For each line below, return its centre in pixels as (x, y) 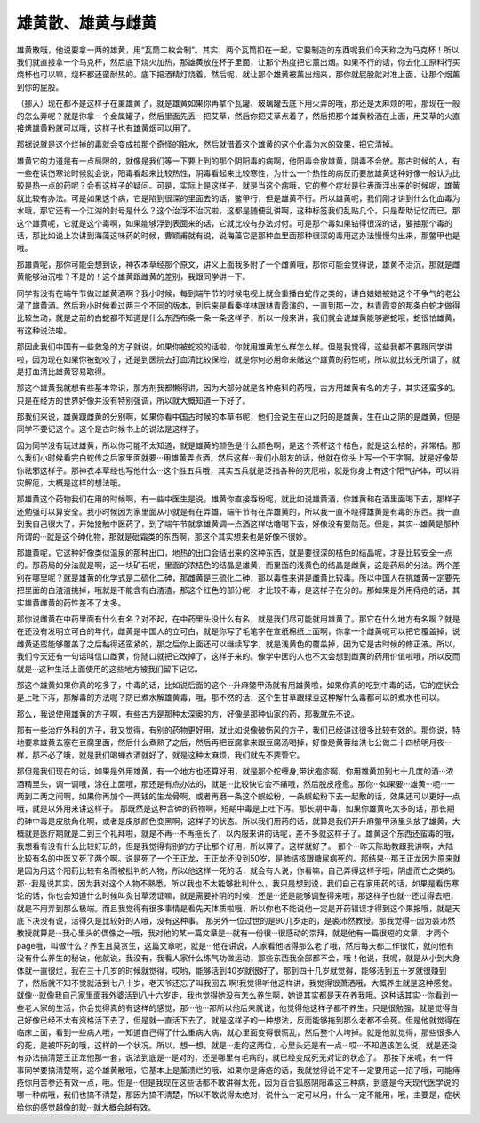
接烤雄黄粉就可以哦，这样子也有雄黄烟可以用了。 (106, 128)
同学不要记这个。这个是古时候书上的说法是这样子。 (110, 429)
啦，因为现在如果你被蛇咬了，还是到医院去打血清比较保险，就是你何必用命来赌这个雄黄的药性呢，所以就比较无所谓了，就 (238, 359)
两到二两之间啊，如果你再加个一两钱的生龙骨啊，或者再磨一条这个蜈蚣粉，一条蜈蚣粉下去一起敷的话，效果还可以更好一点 (238, 797)
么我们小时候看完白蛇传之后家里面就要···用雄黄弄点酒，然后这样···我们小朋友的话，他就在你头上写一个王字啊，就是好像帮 (237, 458)
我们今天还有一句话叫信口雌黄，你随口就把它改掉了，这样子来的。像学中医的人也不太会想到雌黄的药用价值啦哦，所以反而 (238, 656)
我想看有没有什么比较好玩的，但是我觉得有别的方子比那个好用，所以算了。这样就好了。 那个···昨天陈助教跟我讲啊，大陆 (235, 846)
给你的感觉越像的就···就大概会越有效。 (86, 1107)
